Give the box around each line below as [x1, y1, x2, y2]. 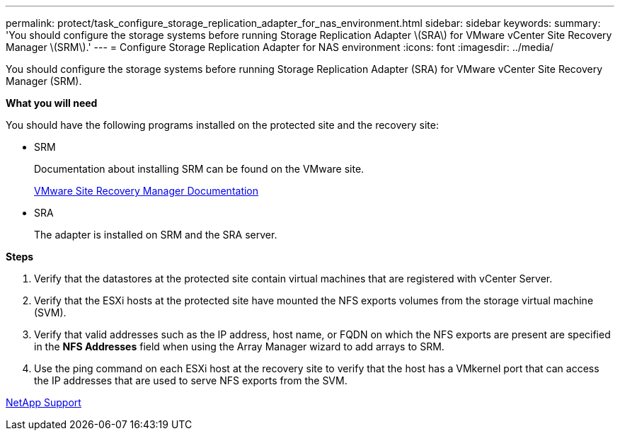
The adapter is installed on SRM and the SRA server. [34, 229, 277, 241]
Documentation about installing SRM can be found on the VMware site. [34, 163, 364, 175]
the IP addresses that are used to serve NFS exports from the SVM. [34, 374, 348, 386]
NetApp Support [6, 396, 81, 408]
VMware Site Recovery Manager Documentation [34, 185, 259, 197]
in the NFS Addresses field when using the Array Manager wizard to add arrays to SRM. [34, 340, 444, 352]
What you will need [6, 97, 98, 109]
